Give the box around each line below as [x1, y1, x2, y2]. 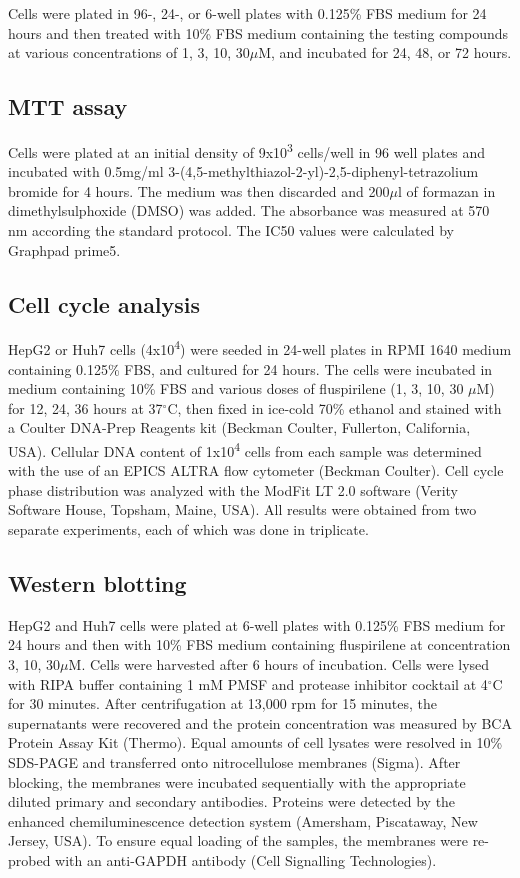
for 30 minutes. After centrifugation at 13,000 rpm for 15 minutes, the [8, 693, 437, 714]
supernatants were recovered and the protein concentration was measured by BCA [8, 712, 512, 733]
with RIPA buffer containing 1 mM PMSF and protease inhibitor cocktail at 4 [8, 673, 488, 694]
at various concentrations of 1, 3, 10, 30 [8, 42, 250, 63]
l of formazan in [397, 180, 496, 201]
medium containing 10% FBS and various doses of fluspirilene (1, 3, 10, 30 [8, 378, 464, 399]
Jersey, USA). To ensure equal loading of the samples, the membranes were [8, 830, 468, 851]
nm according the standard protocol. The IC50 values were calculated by [8, 220, 454, 241]
